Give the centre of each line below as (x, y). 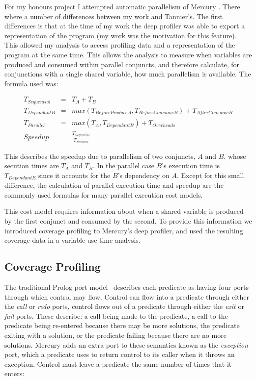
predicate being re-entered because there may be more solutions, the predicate (122, 325)
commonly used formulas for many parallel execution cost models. (104, 194)
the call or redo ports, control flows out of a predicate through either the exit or (124, 306)
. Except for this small (210, 175)
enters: (14, 373)
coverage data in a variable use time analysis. (72, 240)
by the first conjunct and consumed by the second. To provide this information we (128, 220)
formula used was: (31, 83)
